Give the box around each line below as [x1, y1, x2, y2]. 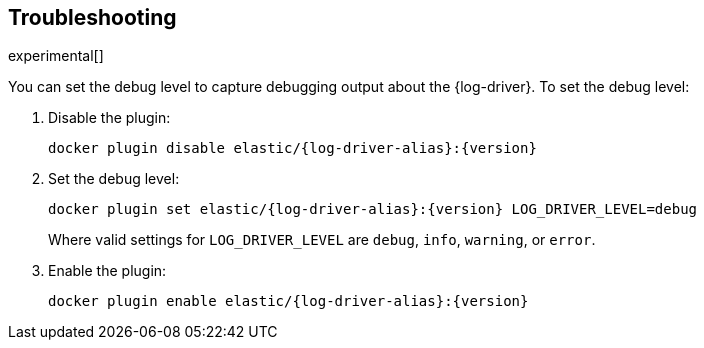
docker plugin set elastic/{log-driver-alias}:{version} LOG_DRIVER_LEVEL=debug [48, 201, 698, 218]
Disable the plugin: [48, 109, 171, 127]
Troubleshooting [8, 5, 177, 30]
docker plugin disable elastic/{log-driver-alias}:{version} [48, 140, 537, 157]
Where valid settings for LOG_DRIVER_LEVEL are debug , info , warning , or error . [48, 231, 596, 249]
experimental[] [8, 47, 104, 65]
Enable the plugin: [48, 262, 167, 280]
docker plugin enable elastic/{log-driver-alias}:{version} [48, 293, 529, 310]
